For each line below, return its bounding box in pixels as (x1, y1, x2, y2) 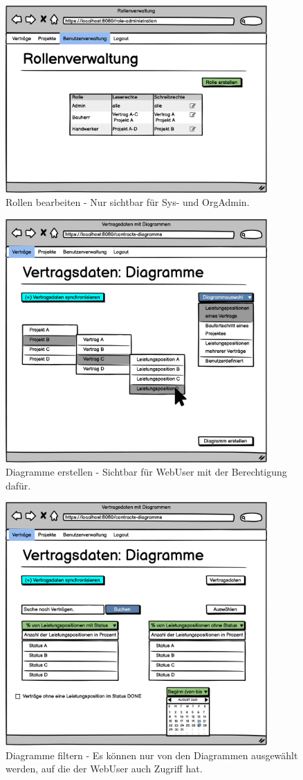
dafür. (6, 478, 31, 492)
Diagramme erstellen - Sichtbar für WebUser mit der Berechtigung (6, 465, 287, 479)
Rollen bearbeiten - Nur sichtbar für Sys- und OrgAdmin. (6, 195, 250, 209)
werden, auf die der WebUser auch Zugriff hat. (6, 761, 203, 776)
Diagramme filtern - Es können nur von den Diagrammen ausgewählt (6, 747, 298, 762)
